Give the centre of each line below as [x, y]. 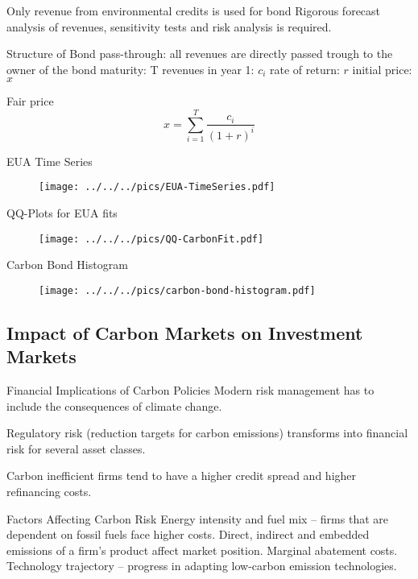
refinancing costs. [49, 492]
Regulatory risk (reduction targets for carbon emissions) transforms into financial [207, 433]
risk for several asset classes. [76, 448]
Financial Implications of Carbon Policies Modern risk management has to [190, 390]
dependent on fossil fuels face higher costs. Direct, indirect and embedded [188, 534]
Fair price [30, 101]
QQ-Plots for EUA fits [62, 212]
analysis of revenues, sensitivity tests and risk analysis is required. [169, 26]
